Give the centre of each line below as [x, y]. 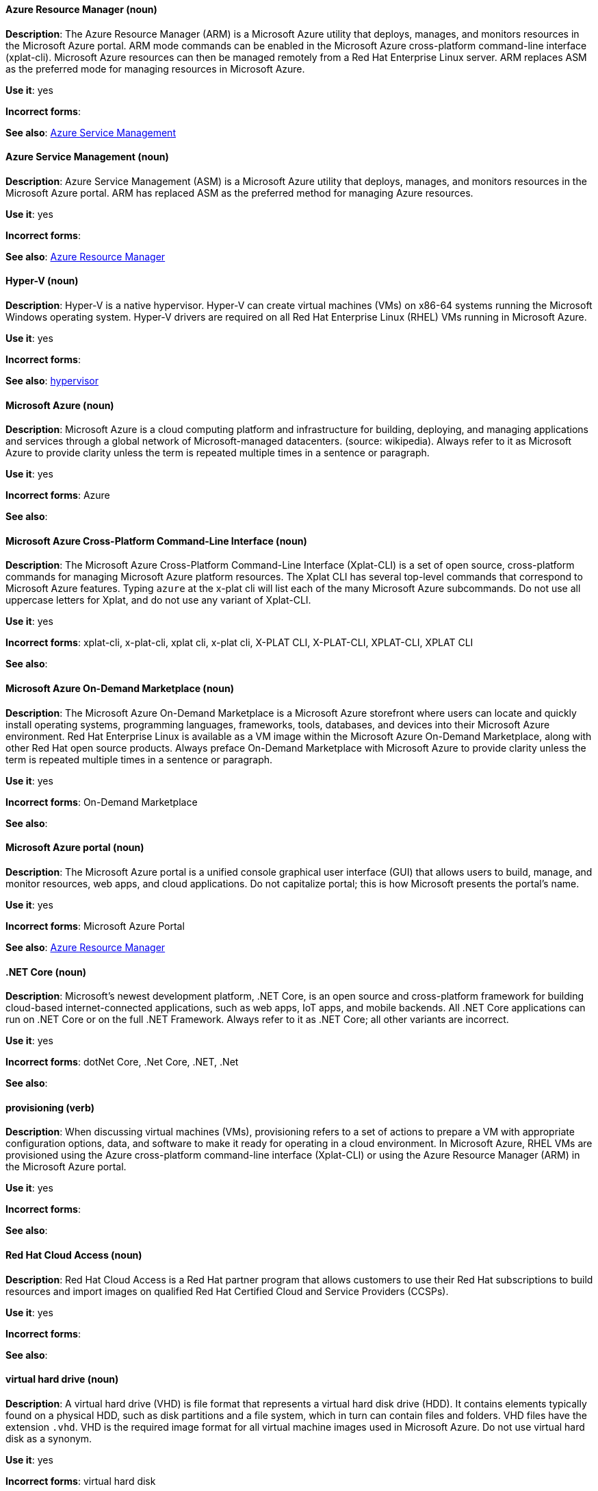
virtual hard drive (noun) [62, 1379]
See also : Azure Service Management [91, 132]
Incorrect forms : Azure [58, 495]
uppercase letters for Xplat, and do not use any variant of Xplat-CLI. [158, 600]
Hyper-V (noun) [42, 281]
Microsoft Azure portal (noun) [75, 848]
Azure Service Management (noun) [87, 157]
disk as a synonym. [49, 1438]
